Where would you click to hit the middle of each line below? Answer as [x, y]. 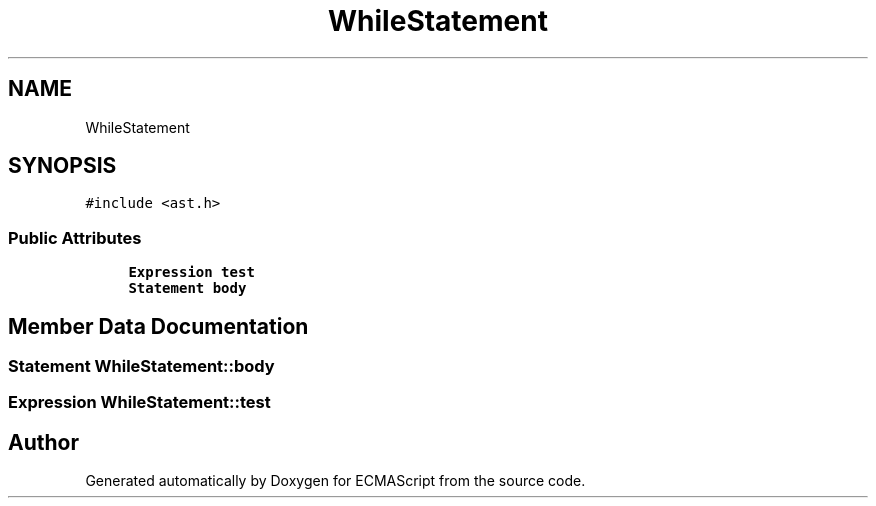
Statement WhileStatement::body [141, 366]
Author [43, 442]
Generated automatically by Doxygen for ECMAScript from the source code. [335, 481]
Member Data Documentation [158, 326]
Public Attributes [75, 237]
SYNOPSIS [62, 166]
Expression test [191, 272]
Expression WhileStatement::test [139, 402]
